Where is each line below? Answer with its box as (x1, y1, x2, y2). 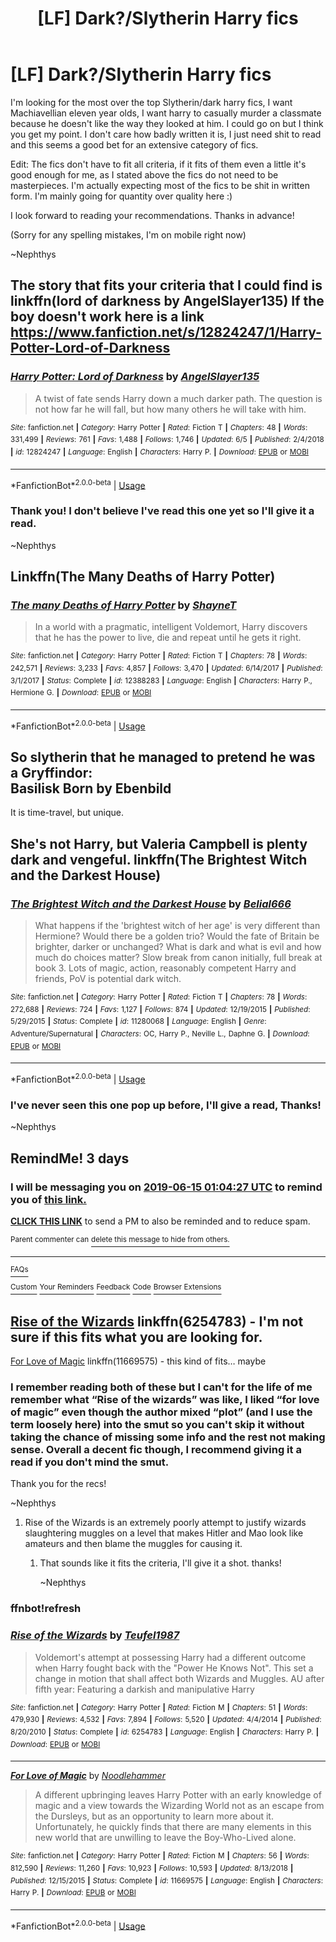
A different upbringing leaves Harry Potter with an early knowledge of (34, 1789, 322, 1801)
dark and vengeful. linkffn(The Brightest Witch (10, 851, 308, 868)
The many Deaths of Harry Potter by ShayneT (10, 598, 237, 612)
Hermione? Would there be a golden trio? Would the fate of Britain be (34, 930, 320, 942)
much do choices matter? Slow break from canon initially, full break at (34, 952, 323, 964)
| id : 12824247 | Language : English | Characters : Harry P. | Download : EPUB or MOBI (10, 447, 309, 457)
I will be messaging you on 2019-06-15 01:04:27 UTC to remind (10, 1180, 323, 1194)
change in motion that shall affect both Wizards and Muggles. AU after (34, 1672, 325, 1684)
